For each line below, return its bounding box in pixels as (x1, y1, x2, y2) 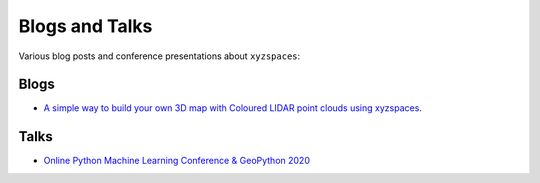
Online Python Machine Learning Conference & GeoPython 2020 (43, 155, 310, 167)
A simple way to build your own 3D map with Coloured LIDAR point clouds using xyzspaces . (43, 102, 422, 114)
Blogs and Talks (18, 15, 153, 37)
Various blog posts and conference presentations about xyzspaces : (18, 50, 301, 62)
